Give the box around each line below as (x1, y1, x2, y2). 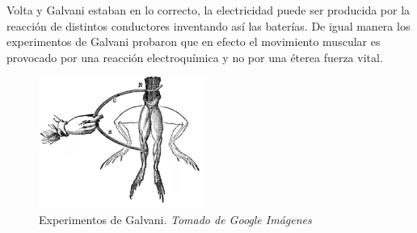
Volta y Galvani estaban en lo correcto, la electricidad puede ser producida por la (6, 2, 411, 18)
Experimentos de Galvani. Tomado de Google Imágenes (39, 210, 312, 227)
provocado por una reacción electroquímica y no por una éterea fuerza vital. (6, 48, 383, 65)
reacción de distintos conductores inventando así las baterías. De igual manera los (6, 17, 411, 34)
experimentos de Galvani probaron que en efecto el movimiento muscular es (6, 33, 381, 50)
